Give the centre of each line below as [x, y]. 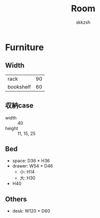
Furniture [25, 47]
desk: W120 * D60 [31, 211]
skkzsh [83, 22]
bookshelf [19, 87]
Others [16, 199]
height [12, 128]
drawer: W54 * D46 [32, 166]
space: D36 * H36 [31, 161]
